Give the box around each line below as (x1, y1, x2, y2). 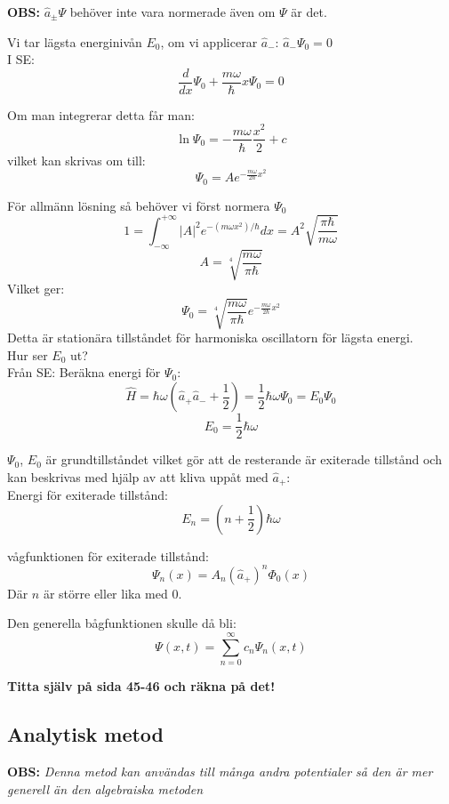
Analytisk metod (7, 720, 164, 748)
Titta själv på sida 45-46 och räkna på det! (7, 677, 276, 695)
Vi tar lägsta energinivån (7, 32, 142, 51)
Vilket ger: (7, 279, 65, 298)
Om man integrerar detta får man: (7, 105, 195, 124)
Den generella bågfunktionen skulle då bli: (7, 614, 237, 632)
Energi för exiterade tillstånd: (7, 486, 168, 504)
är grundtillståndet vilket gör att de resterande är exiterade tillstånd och (45, 450, 442, 469)
